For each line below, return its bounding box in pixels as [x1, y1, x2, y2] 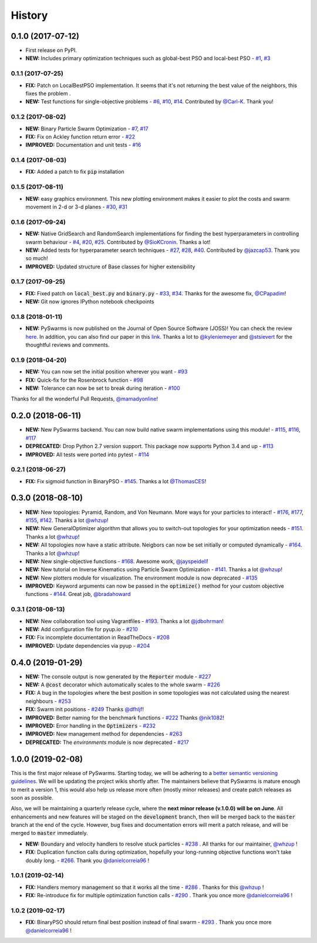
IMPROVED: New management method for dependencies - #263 [25, 730, 183, 737]
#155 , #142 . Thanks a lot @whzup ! [25, 517, 109, 524]
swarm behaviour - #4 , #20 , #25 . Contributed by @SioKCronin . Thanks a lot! [25, 238, 211, 245]
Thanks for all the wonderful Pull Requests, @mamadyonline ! [11, 395, 158, 402]
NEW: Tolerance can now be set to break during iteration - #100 [25, 385, 180, 392]
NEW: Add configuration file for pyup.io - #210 [25, 626, 138, 632]
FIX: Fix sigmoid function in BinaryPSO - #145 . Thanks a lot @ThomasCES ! [25, 477, 207, 484]
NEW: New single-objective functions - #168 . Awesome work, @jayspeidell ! [25, 558, 208, 565]
